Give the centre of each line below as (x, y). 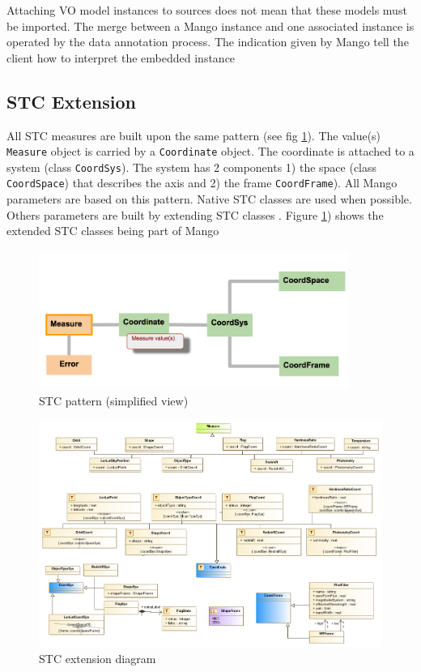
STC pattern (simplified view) (114, 400)
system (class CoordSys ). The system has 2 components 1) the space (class (192, 167)
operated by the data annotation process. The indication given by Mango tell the (208, 42)
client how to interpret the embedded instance (121, 57)
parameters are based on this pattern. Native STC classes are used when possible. (209, 199)
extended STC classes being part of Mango (113, 231)
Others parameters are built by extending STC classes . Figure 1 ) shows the (195, 214)
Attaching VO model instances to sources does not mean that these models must (207, 10)
